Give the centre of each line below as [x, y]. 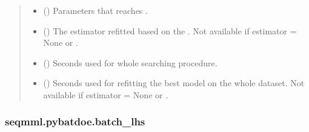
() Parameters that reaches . [95, 10]
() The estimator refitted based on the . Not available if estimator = [170, 30]
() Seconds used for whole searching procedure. [130, 62]
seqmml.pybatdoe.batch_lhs [75, 121]
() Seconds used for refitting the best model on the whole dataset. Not [174, 83]
